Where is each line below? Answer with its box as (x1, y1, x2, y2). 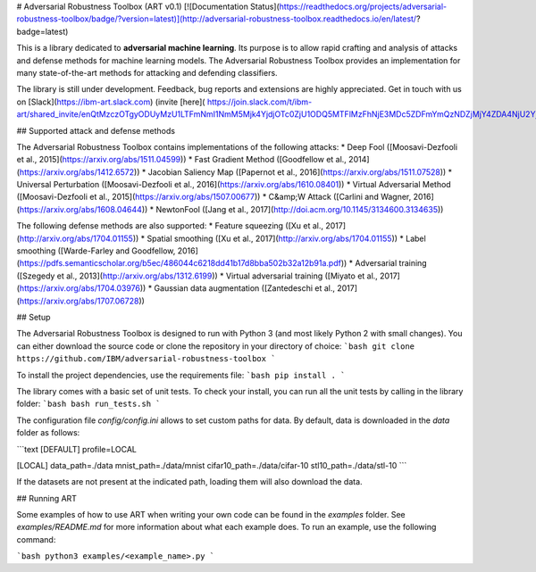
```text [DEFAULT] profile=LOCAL (16, 444, 138, 454)
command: (16, 534, 56, 544)
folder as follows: (16, 427, 80, 438)
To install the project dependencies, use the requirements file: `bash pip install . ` (16, 369, 346, 380)
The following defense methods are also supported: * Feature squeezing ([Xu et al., (16, 220, 324, 231)
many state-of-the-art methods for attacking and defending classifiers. (16, 67, 278, 78)
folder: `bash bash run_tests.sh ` (16, 398, 161, 410)
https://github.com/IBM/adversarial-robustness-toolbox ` (16, 353, 276, 364)
